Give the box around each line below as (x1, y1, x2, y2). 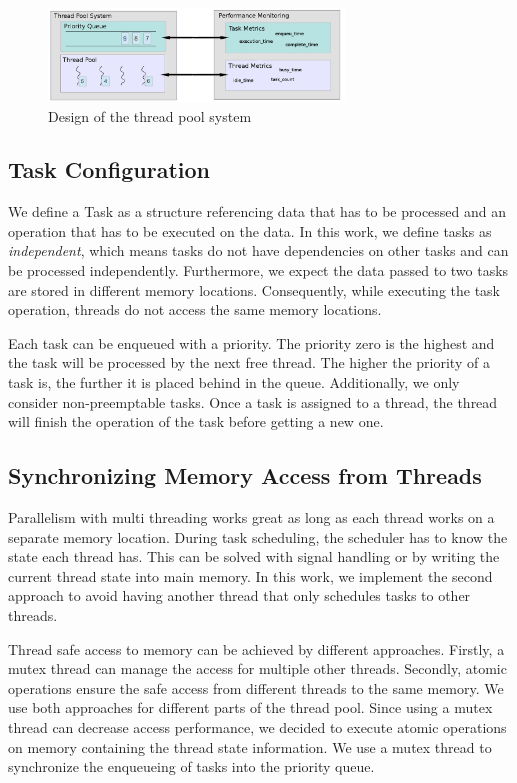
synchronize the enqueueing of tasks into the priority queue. (8, 756, 375, 777)
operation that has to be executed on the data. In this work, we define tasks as (8, 220, 492, 241)
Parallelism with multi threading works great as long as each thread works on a (8, 507, 495, 528)
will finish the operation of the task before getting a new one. (8, 411, 384, 432)
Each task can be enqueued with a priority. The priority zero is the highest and (8, 332, 495, 353)
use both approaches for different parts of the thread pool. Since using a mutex (8, 697, 493, 718)
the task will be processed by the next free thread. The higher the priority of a (8, 352, 490, 373)
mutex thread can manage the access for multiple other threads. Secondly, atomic (8, 658, 507, 679)
